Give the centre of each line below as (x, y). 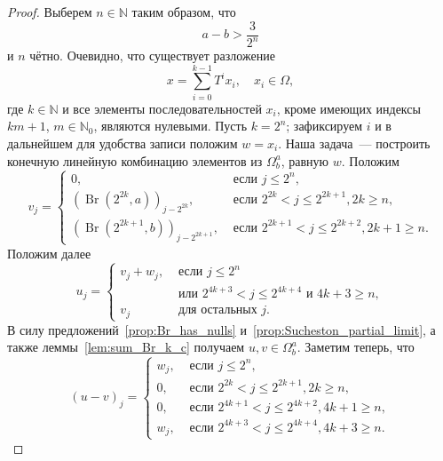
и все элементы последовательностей (162, 108)
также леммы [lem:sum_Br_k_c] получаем (126, 347)
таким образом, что (184, 12)
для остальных (218, 310)
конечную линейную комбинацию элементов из (135, 160)
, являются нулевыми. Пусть (170, 126)
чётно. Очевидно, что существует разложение (152, 55)
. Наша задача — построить (354, 143)
